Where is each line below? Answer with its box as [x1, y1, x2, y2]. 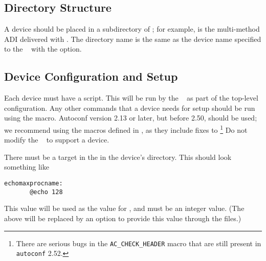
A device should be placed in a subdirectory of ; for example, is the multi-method [4, 23, 260, 34]
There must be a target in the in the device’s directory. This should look [4, 151, 232, 162]
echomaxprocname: [4, 180, 63, 187]
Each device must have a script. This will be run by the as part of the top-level [4, 92, 258, 103]
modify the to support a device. [4, 134, 109, 145]
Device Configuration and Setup [4, 68, 178, 84]
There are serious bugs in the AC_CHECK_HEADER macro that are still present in [16, 238, 261, 248]
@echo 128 [30, 188, 63, 196]
